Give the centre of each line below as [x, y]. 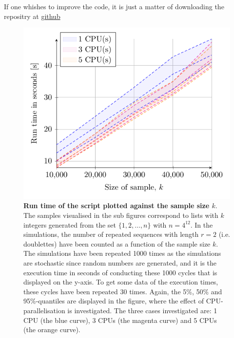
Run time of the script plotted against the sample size [117, 205]
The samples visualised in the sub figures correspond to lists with [121, 215]
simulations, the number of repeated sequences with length [111, 234]
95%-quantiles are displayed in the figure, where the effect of [114, 301]
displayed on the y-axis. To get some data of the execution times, [121, 282]
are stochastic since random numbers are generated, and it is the [120, 262]
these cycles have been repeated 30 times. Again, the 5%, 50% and [123, 291]
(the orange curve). [52, 329]
